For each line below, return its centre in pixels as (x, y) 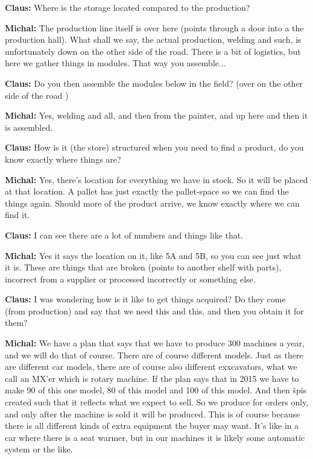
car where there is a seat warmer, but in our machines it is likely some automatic (155, 437)
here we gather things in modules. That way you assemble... (115, 63)
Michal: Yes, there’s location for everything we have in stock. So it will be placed (156, 179)
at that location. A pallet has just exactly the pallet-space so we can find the (147, 191)
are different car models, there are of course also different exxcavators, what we (151, 367)
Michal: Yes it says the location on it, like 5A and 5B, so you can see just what (153, 255)
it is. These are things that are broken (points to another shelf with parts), (143, 267)
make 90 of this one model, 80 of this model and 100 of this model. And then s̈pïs (156, 390)
